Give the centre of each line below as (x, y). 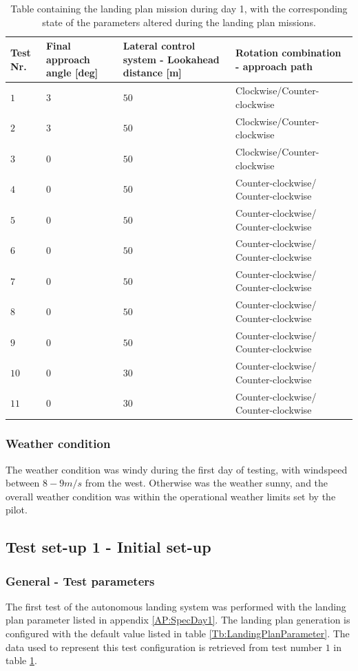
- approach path (274, 66)
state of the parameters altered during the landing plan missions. (179, 22)
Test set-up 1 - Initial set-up (108, 547)
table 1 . (21, 660)
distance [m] (152, 73)
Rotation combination (288, 52)
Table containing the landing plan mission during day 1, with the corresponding (179, 8)
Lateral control (159, 46)
